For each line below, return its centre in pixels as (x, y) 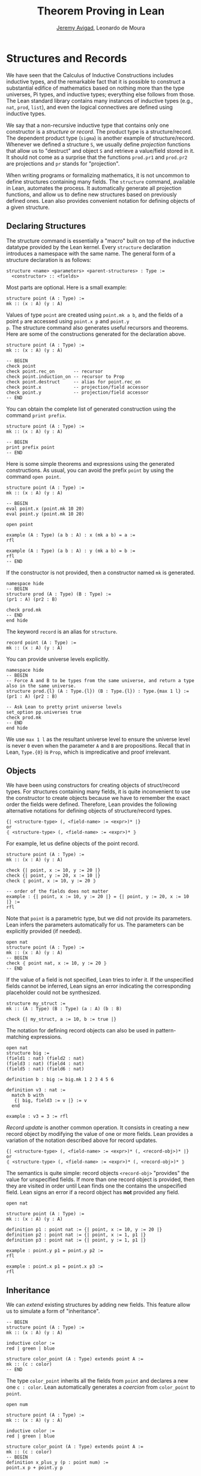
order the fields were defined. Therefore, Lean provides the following (91, 804)
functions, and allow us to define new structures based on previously (91, 194)
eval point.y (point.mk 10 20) (45, 514)
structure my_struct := (36, 1003)
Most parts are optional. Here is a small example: (67, 287)
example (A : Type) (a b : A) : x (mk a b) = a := (71, 535)
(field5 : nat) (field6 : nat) (45, 1069)
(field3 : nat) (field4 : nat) (45, 1064)
